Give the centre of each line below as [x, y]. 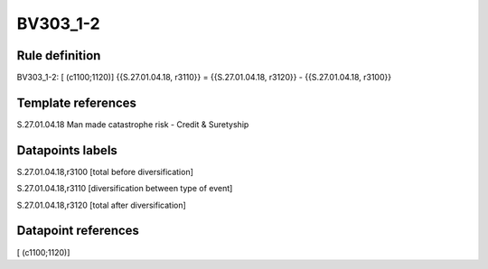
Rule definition [59, 56]
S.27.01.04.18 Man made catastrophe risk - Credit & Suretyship [133, 124]
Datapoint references [78, 231]
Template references [77, 102]
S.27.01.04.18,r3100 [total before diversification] [105, 172]
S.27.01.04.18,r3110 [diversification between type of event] [125, 189]
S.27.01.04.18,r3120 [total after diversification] [102, 205]
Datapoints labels [67, 150]
